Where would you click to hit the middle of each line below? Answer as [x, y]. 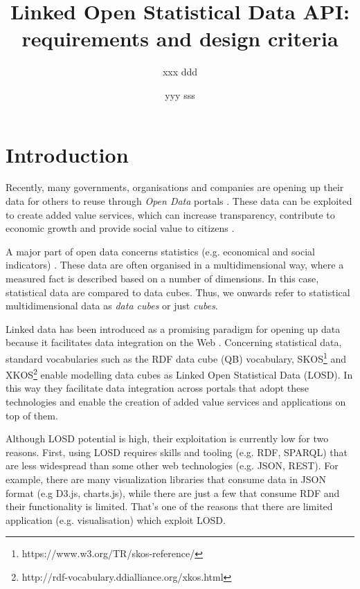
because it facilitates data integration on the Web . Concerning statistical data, [174, 342]
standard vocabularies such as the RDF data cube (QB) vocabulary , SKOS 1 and [176, 357]
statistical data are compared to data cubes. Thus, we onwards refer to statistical [178, 292]
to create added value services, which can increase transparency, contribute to [170, 214]
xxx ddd [180, 72]
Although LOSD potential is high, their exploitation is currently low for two [167, 438]
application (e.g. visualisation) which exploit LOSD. [116, 519]
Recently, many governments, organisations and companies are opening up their [175, 187]
